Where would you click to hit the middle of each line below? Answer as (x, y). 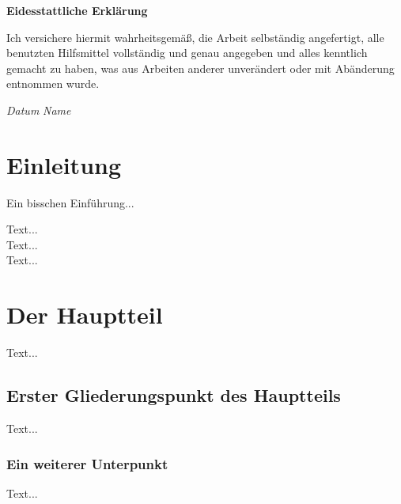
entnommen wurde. (53, 83)
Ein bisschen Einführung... (70, 202)
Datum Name (39, 110)
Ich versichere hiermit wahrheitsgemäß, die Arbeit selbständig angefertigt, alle (195, 37)
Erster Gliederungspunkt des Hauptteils (174, 395)
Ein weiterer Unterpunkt (87, 463)
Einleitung (64, 164)
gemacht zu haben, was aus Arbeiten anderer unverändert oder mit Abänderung (200, 68)
